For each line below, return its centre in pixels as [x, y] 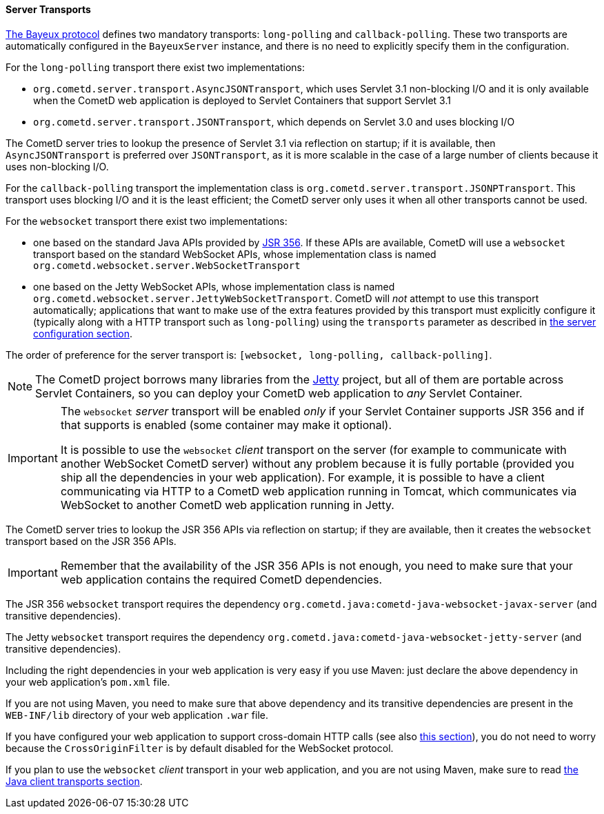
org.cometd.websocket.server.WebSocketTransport [167, 265]
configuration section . [83, 333]
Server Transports [48, 9]
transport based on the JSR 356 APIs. [91, 541]
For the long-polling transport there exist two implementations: [155, 67]
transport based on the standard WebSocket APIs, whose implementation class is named [235, 254]
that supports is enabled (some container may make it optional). [226, 425]
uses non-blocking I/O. [57, 166]
